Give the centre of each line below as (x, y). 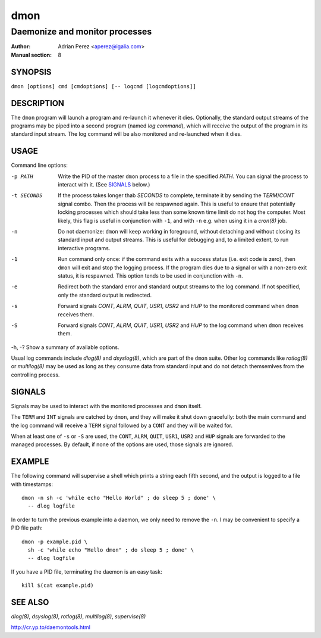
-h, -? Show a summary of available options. (65, 347)
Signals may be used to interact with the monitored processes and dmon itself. (106, 406)
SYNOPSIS (31, 72)
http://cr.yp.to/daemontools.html (51, 627)
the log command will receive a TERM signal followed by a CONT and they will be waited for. (122, 425)
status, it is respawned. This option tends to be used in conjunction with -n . (150, 276)
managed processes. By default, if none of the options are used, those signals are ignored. (122, 444)
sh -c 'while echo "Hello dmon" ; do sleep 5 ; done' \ (111, 550)
